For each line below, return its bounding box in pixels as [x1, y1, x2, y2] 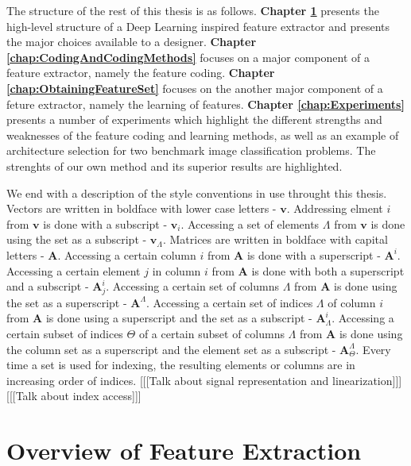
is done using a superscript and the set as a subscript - [45, 310, 312, 326]
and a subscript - [6, 278, 89, 295]
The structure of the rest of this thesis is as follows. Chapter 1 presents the [6, 2, 379, 18]
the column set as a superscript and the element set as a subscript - [6, 341, 336, 357]
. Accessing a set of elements [180, 215, 320, 232]
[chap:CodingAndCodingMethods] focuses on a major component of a [6, 48, 370, 65]
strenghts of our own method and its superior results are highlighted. [6, 157, 343, 174]
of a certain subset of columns [138, 325, 285, 342]
